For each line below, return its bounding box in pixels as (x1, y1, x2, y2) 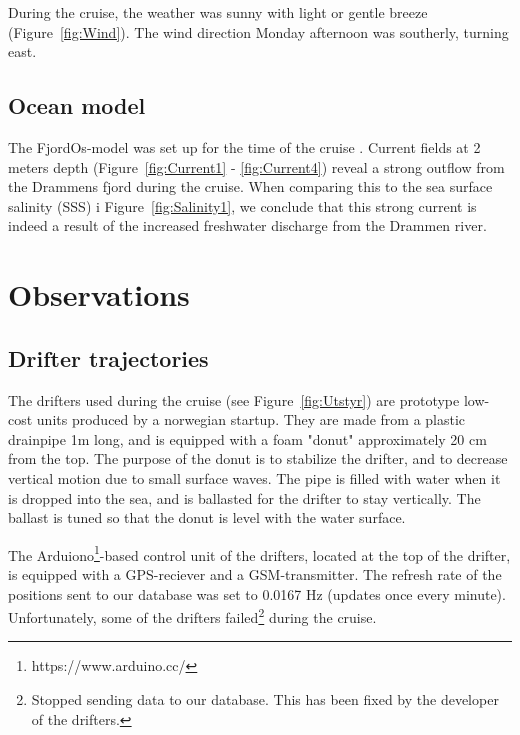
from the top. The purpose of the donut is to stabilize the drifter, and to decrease (8, 448, 508, 469)
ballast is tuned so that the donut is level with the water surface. (8, 507, 406, 528)
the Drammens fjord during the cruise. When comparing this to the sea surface (8, 176, 493, 197)
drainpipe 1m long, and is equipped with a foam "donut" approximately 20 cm (8, 428, 487, 449)
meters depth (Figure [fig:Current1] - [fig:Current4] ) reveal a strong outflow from (8, 156, 505, 177)
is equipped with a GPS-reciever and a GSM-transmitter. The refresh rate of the (8, 563, 502, 584)
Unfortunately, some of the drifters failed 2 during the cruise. (8, 604, 377, 627)
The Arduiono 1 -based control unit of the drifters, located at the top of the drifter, (8, 541, 511, 565)
